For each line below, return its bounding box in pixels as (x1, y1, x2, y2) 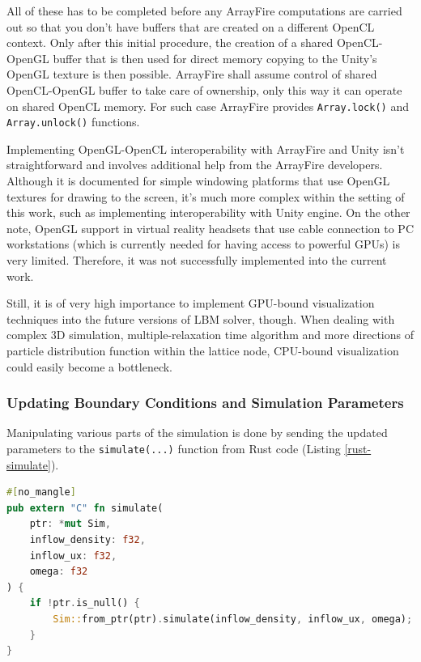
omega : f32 (29, 566, 88, 578)
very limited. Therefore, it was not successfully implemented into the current (6, 252, 387, 269)
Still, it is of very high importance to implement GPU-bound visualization (6, 295, 375, 312)
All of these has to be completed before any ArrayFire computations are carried (6, 2, 402, 19)
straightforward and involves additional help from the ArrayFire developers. (6, 156, 383, 173)
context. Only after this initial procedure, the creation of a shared (6, 34, 334, 51)
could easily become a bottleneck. (6, 358, 173, 375)
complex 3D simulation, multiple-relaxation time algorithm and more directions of (6, 326, 414, 343)
